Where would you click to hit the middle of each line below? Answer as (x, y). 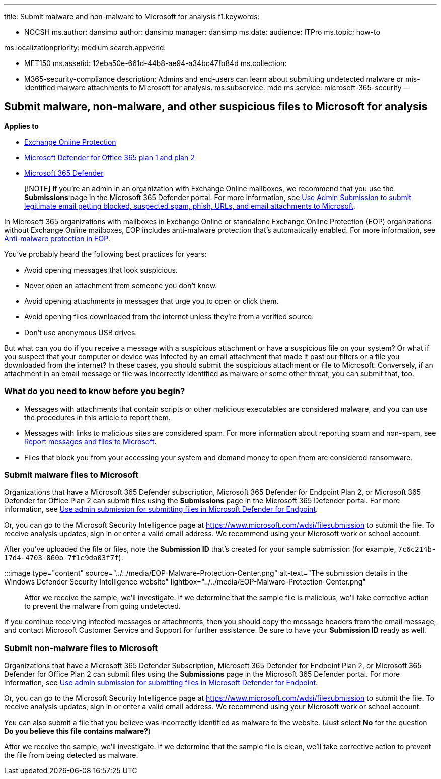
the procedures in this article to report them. (97, 417)
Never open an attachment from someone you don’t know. (121, 285)
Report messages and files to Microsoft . (90, 441)
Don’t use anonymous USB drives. (81, 332)
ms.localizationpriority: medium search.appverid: (85, 48)
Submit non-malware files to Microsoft (81, 648)
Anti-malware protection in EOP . (57, 238)
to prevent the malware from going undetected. (102, 606)
